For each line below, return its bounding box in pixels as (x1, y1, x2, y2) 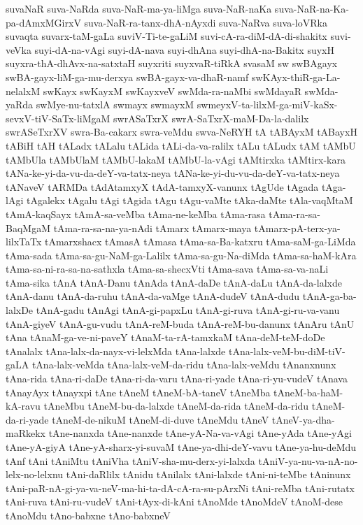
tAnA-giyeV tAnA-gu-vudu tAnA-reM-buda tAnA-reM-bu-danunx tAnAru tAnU (6, 316, 355, 331)
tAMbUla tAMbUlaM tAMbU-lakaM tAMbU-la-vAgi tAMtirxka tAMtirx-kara (6, 152, 346, 166)
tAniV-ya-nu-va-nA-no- (258, 453, 358, 468)
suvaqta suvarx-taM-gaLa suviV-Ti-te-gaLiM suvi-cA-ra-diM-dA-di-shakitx (6, 29, 327, 43)
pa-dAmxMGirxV (6, 15, 81, 29)
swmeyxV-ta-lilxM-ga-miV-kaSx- (197, 97, 338, 112)
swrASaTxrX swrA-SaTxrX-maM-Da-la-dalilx (113, 110, 309, 125)
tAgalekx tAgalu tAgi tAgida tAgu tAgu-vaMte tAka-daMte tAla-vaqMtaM (26, 193, 353, 208)
